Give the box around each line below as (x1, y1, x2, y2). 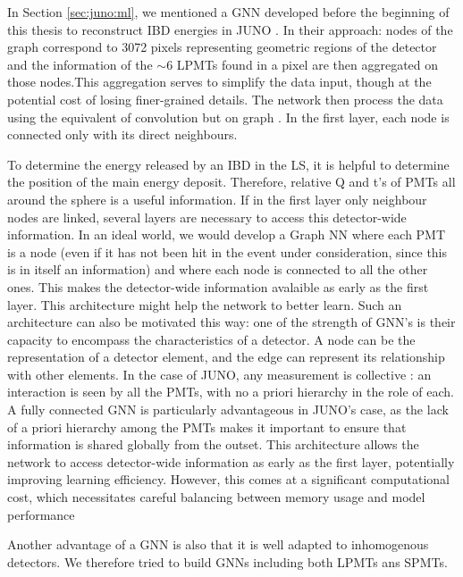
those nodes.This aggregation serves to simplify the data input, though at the (7, 72, 432, 91)
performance (7, 505, 75, 523)
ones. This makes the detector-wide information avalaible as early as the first (7, 277, 429, 296)
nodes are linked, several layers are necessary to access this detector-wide (7, 207, 407, 226)
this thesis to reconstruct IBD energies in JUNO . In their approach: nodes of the (7, 20, 453, 38)
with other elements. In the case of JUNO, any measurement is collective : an (7, 364, 432, 383)
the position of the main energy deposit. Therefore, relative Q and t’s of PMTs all (7, 172, 456, 191)
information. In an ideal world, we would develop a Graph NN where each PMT (7, 225, 446, 244)
